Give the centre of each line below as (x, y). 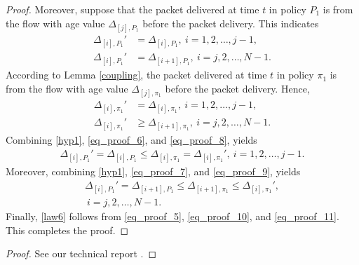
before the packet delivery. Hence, (237, 88)
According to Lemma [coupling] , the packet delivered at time (136, 75)
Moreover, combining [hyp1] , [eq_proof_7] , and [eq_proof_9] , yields (153, 171)
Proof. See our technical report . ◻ (81, 253)
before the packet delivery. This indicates (231, 23)
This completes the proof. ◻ (67, 230)
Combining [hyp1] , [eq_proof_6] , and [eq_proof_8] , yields (131, 140)
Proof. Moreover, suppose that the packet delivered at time (133, 9)
